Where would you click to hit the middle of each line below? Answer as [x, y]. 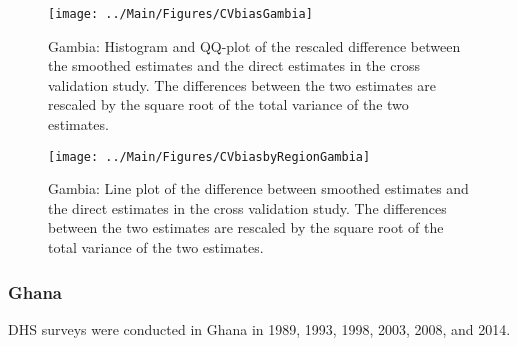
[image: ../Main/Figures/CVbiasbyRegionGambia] [209, 156]
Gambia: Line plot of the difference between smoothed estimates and [258, 188]
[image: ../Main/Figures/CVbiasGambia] [180, 14]
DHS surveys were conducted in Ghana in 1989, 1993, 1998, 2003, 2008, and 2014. [259, 328]
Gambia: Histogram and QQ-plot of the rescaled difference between [254, 45]
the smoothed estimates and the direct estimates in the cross [234, 65]
